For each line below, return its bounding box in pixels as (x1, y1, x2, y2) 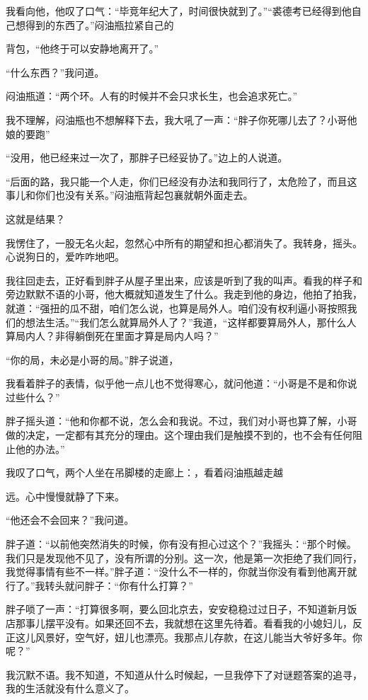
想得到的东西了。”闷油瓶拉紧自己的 (15, 17, 174, 32)
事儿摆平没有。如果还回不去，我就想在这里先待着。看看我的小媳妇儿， (25, 616, 352, 630)
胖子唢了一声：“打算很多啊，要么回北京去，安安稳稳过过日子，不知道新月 (6, 602, 347, 616)
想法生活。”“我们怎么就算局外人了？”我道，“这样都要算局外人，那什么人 (25, 314, 357, 329)
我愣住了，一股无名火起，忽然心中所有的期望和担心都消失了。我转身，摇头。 (6, 235, 362, 250)
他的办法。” (15, 441, 65, 456)
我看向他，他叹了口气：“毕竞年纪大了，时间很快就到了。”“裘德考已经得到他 (6, 4, 352, 18)
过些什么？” (6, 389, 60, 404)
